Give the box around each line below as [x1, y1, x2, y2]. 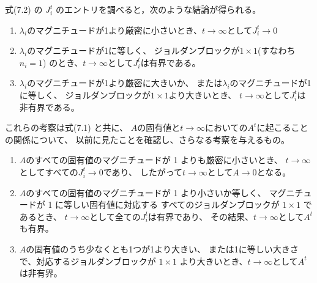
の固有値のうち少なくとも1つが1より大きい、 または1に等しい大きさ [26, 242, 299, 255]
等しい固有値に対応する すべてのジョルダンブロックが [64, 198, 280, 211]
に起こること [256, 121, 308, 134]
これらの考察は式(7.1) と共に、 [5, 121, 129, 134]
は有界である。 [140, 56, 201, 68]
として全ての [89, 210, 141, 222]
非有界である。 [19, 100, 80, 113]
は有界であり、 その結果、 [147, 210, 253, 222]
